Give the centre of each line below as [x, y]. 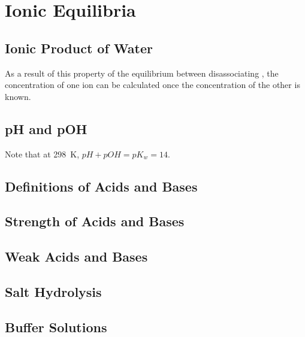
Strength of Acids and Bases [95, 221]
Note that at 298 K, [42, 154]
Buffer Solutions [56, 327]
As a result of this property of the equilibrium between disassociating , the [142, 73]
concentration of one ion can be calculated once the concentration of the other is [152, 85]
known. [18, 96]
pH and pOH [46, 128]
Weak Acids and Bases [76, 256]
